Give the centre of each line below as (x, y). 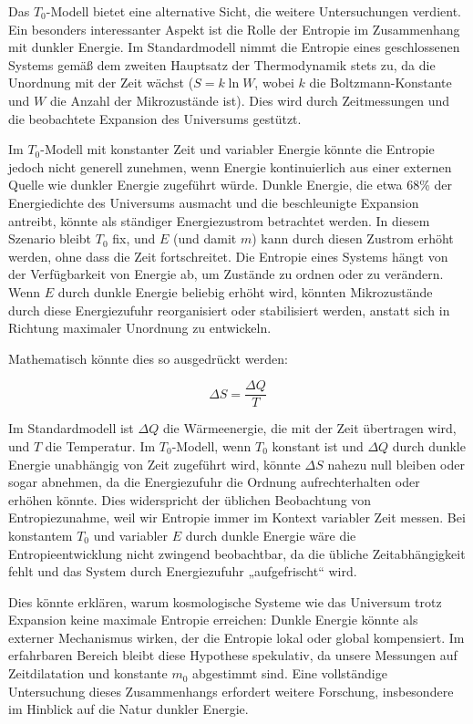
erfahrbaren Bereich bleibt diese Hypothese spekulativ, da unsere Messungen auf (233, 655)
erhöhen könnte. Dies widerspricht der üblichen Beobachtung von (190, 499)
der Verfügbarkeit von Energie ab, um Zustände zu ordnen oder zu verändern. (226, 274)
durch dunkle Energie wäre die (271, 535)
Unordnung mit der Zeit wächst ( (101, 83)
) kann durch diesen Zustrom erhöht (353, 238)
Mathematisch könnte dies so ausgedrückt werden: (148, 358)
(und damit (205, 238)
